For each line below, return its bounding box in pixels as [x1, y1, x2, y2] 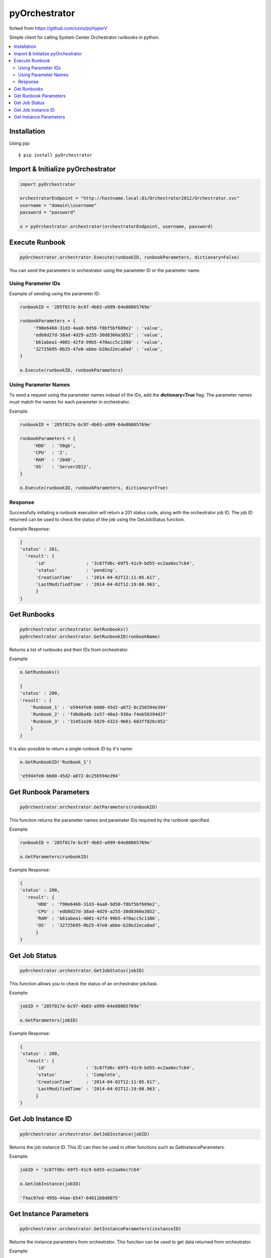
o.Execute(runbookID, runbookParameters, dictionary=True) [20, 485, 168, 491]
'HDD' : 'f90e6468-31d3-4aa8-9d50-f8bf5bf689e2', [36, 901, 161, 907]
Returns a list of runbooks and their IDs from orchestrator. [9, 647, 129, 653]
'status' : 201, [20, 546, 60, 552]
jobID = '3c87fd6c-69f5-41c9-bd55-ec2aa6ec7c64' [20, 1166, 142, 1172]
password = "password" [20, 209, 76, 215]
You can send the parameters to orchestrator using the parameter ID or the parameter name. [9, 267, 201, 274]
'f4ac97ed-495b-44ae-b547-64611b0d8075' [20, 1195, 120, 1201]
